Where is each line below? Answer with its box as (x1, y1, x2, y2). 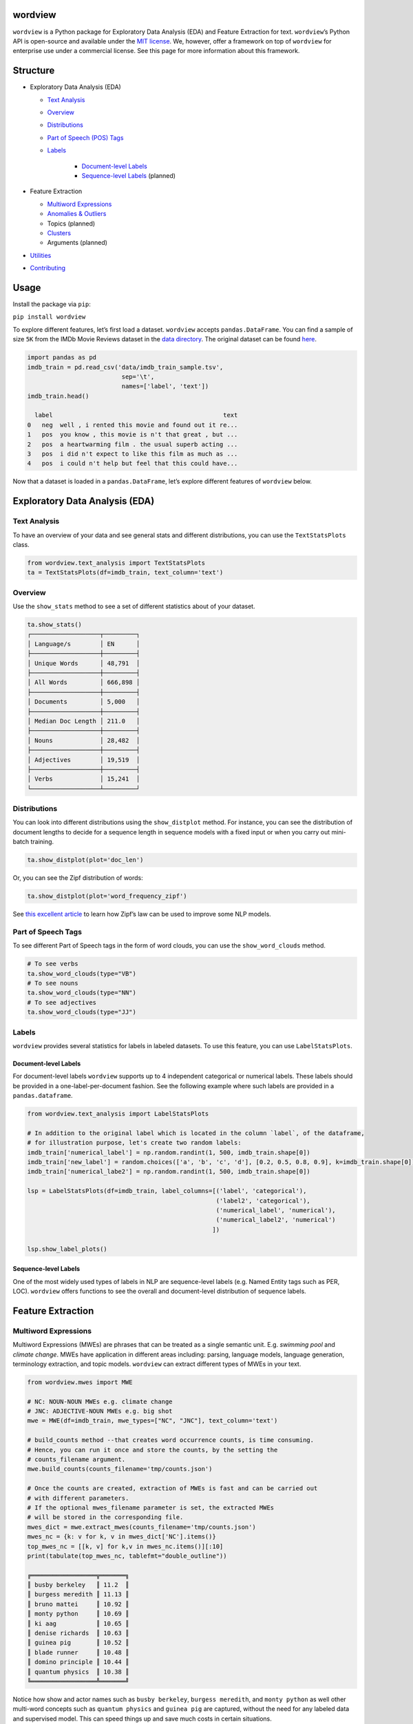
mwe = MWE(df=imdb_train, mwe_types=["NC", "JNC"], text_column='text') (27, 1417, 278, 1425)
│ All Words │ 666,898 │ (27, 679, 140, 686)
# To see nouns (27, 979, 78, 988)
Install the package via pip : (12, 300, 91, 308)
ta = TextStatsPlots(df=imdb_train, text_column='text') (27, 569, 224, 577)
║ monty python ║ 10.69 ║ (27, 1610, 129, 1618)
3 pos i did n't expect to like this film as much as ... (27, 450, 238, 458)
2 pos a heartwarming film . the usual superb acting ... (27, 440, 238, 448)
